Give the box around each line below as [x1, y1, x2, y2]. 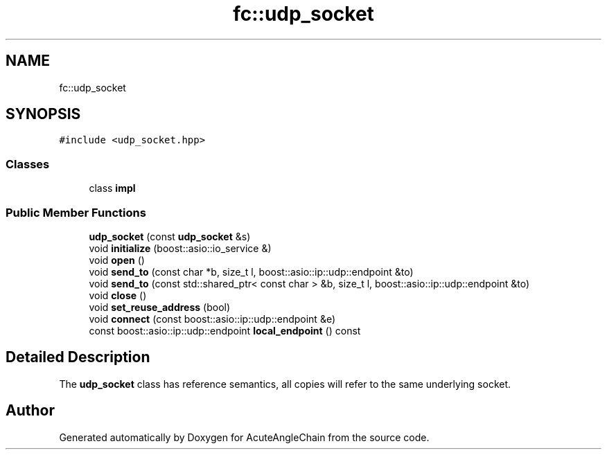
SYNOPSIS [6, 105, 81, 123]
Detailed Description [6, 348, 150, 366]
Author [6, 402, 55, 420]
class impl [89, 182, 136, 195]
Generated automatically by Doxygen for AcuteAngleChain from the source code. [59, 431, 430, 443]
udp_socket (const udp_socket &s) [89, 230, 251, 242]
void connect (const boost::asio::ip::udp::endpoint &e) [89, 312, 336, 325]
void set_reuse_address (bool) [89, 301, 231, 313]
